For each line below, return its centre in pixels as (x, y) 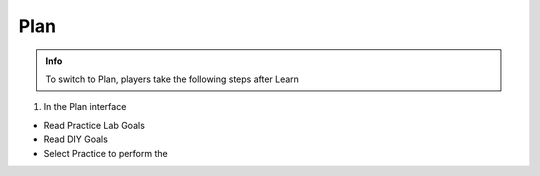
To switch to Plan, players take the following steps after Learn (172, 79)
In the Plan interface (85, 107)
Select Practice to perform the (106, 153)
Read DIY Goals (76, 139)
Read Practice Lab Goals (94, 125)
